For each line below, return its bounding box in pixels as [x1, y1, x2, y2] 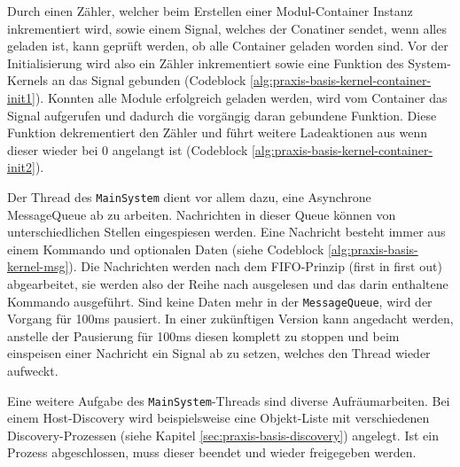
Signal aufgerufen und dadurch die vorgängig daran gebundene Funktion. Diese [7, 105, 437, 124]
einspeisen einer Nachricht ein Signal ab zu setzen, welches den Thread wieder [7, 344, 431, 362]
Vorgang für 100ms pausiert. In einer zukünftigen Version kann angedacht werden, [7, 309, 454, 328]
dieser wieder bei [7, 140, 98, 159]
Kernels [7, 71, 49, 90]
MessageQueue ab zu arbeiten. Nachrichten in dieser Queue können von [7, 205, 396, 223]
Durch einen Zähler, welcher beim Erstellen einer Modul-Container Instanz [7, 2, 413, 19]
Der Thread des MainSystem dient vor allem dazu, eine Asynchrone [7, 187, 371, 206]
